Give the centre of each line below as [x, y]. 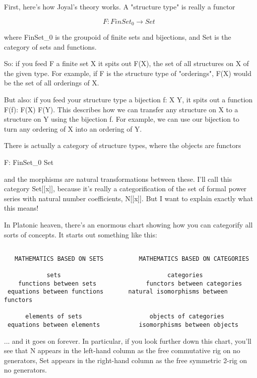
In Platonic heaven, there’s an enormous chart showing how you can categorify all [128, 224]
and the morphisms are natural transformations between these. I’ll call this [118, 179]
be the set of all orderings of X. [52, 83]
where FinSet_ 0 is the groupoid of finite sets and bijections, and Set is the [118, 37]
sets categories [125, 275]
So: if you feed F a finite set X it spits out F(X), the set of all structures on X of [127, 63]
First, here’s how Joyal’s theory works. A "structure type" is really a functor [120, 6]
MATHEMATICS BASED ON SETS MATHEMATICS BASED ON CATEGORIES [132, 259]
